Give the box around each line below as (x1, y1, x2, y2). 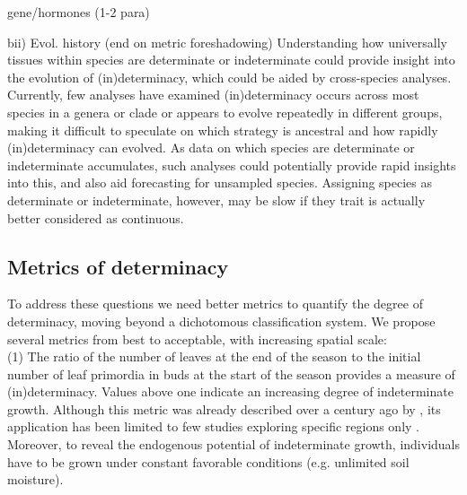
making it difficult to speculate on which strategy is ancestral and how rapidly (7, 120, 438, 139)
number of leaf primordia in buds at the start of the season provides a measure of (7, 364, 455, 383)
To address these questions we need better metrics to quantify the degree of (7, 294, 423, 313)
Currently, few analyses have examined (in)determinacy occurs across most (7, 85, 419, 104)
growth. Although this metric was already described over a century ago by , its (7, 399, 441, 418)
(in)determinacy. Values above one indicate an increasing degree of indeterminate (7, 382, 454, 401)
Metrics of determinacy (7, 252, 229, 280)
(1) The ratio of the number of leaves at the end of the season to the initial (7, 347, 421, 366)
